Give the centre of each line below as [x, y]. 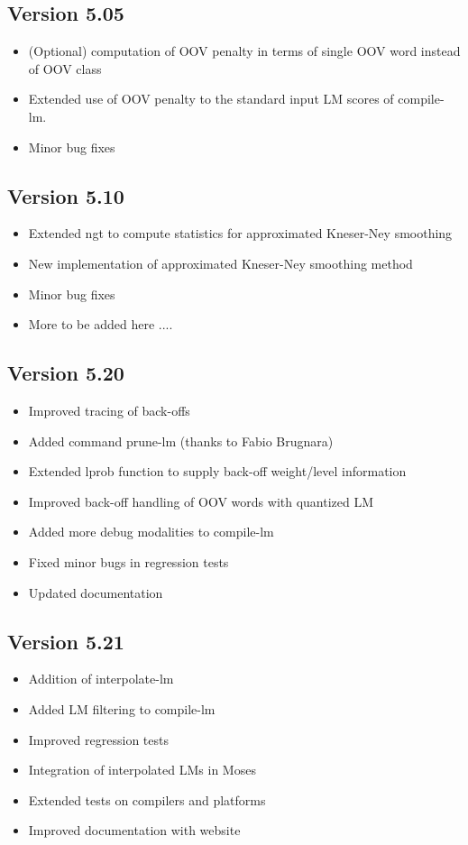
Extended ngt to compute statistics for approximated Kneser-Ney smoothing [240, 233]
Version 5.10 [66, 195]
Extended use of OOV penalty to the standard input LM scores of [211, 99]
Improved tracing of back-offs [109, 410]
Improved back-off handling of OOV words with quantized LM [201, 501]
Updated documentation [96, 592]
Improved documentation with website [134, 830]
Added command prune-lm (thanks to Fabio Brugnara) [181, 441]
